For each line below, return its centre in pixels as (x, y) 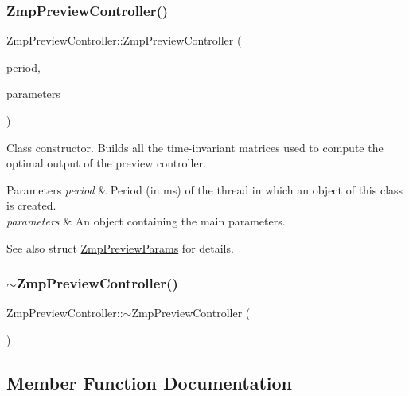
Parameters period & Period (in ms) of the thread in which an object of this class (205, 189)
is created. (31, 205)
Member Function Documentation (150, 382)
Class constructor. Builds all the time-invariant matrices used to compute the (195, 147)
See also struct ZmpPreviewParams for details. (120, 247)
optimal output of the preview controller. (106, 163)
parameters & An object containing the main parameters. (146, 220)
